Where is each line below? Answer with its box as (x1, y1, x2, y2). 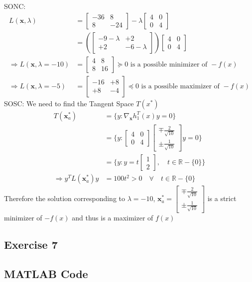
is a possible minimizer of (130, 61, 208, 68)
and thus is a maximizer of (72, 212, 153, 222)
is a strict (207, 193, 237, 204)
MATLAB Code (4, 266, 88, 281)
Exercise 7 (4, 236, 58, 252)
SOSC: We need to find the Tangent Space (4, 98, 134, 108)
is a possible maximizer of (141, 82, 220, 90)
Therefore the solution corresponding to (4, 193, 125, 204)
